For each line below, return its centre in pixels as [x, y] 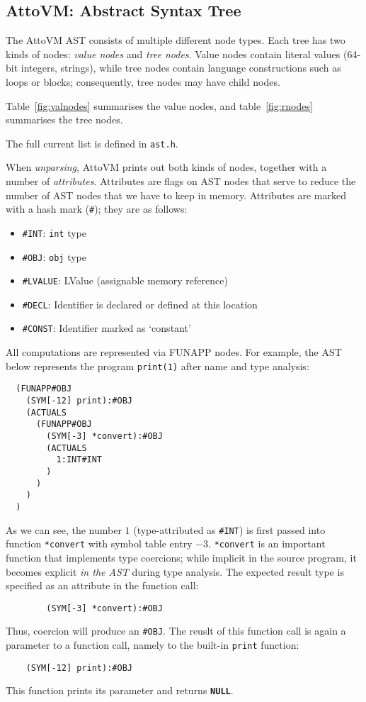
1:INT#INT [79, 460]
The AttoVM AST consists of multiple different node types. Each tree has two [176, 40]
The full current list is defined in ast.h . [92, 143]
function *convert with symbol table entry [99, 544]
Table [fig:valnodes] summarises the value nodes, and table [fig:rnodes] [159, 105]
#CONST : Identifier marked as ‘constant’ [107, 328]
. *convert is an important [267, 544]
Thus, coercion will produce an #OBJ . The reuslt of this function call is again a [176, 631]
